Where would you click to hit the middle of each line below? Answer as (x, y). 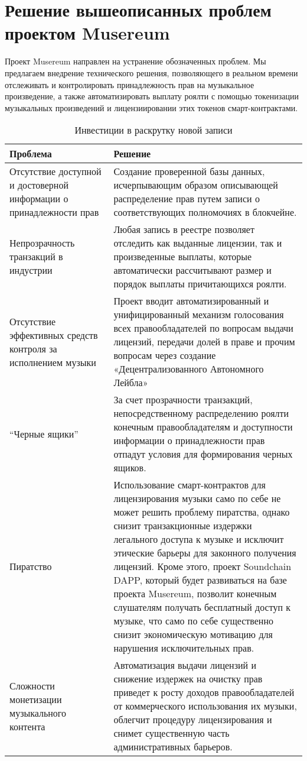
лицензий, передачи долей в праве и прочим (204, 342)
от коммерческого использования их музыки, (205, 706)
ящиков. (130, 468)
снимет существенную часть (172, 733)
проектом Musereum (87, 33)
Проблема (31, 154)
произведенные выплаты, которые (183, 257)
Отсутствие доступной (55, 171)
